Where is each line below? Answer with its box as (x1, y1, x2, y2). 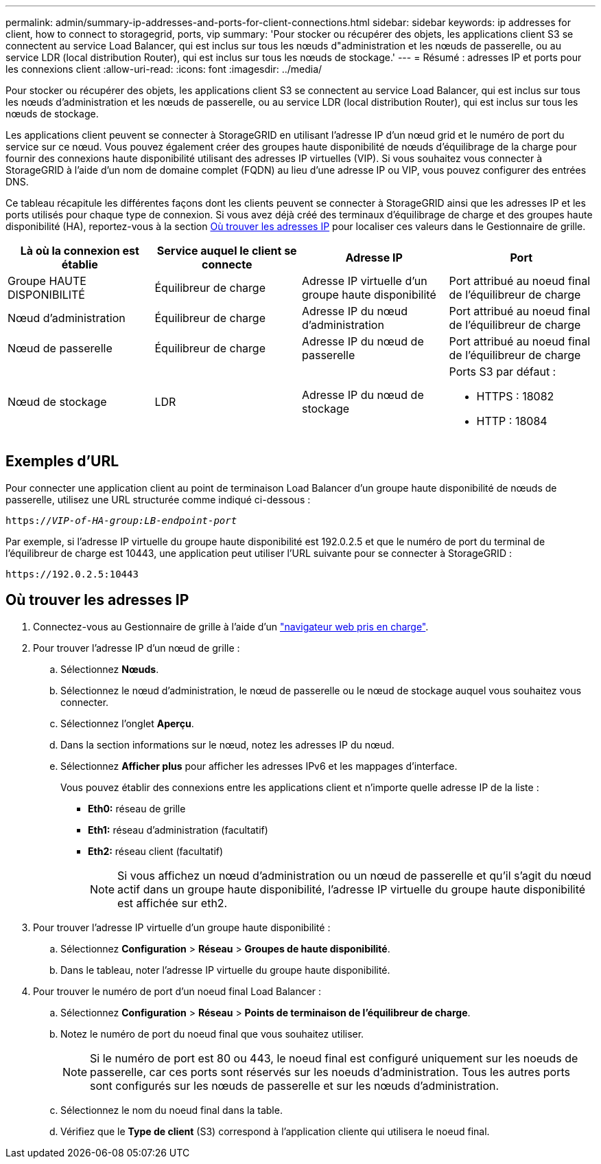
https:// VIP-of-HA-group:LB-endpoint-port (5, 514, 237, 526)
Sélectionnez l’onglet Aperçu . (60, 717, 194, 729)
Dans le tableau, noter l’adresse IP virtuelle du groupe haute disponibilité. (60, 963, 390, 976)
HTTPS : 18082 (476, 389, 554, 403)
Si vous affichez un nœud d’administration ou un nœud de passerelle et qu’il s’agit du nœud (117, 868, 591, 882)
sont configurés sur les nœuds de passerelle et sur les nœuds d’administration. (90, 1078, 499, 1093)
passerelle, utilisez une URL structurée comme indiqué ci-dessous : (5, 493, 311, 505)
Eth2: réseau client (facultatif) (88, 845, 224, 857)
